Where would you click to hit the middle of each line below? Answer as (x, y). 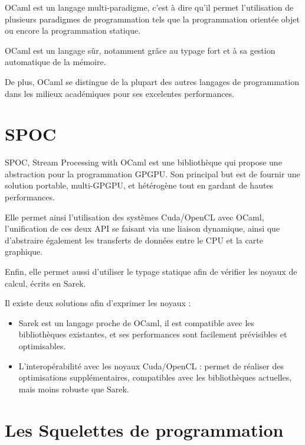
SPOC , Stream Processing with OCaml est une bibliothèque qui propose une (143, 162)
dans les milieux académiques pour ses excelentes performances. (120, 93)
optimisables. (42, 346)
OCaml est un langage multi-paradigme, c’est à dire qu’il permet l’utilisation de (149, 7)
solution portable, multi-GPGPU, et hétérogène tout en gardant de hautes (139, 185)
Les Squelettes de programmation (144, 429)
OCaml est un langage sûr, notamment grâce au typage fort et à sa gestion (140, 50)
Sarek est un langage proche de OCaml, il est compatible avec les (137, 322)
